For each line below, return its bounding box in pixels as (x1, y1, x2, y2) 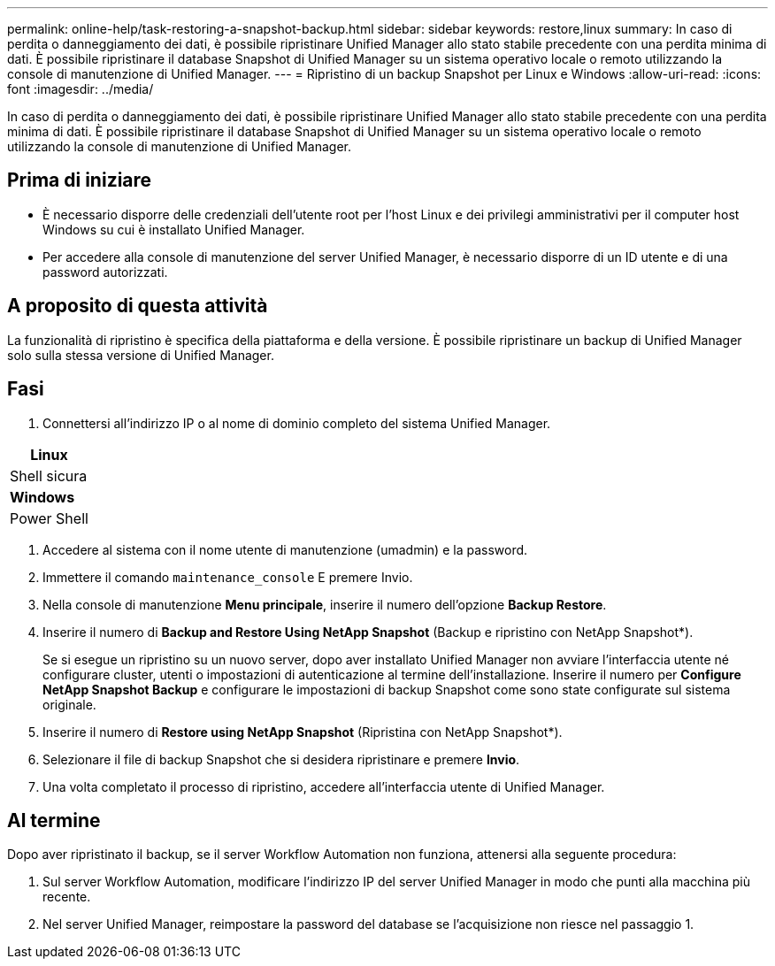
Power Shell (10, 509, 88, 527)
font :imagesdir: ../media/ (7, 81, 154, 96)
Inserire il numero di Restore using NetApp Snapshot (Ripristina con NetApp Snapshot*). (42, 724, 563, 740)
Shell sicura (10, 466, 88, 485)
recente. (42, 889, 91, 905)
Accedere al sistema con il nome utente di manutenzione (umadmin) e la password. (42, 541, 528, 557)
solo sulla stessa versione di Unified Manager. (7, 347, 274, 363)
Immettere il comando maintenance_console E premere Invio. (42, 569, 413, 585)
